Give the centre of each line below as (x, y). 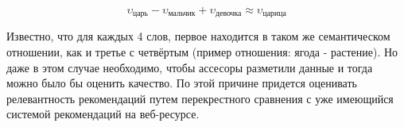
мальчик (182, 14)
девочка (229, 14)
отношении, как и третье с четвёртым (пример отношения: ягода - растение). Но (202, 52)
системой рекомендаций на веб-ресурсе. (103, 114)
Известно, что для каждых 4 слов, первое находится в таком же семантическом (198, 36)
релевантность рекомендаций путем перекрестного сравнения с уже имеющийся (200, 98)
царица (274, 14)
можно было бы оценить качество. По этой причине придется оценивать (182, 83)
